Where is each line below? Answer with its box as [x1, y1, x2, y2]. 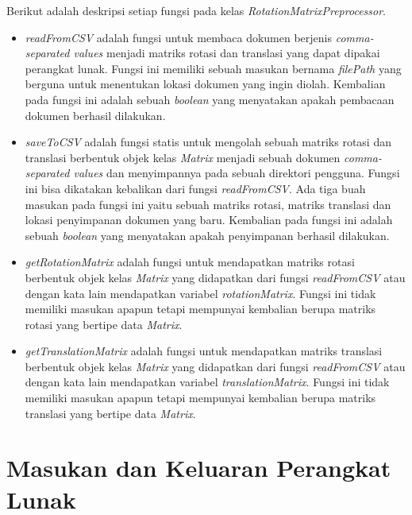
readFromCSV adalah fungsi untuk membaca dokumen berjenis [25, 29, 333, 45]
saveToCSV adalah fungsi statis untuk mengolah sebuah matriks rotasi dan [25, 134, 391, 150]
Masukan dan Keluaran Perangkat [6, 451, 391, 484]
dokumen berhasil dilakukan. [25, 106, 166, 123]
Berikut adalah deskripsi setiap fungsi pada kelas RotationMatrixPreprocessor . [6, 2, 386, 18]
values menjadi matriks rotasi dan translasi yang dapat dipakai [73, 45, 380, 61]
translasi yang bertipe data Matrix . [25, 405, 196, 421]
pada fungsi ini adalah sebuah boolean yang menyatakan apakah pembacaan [25, 91, 395, 107]
